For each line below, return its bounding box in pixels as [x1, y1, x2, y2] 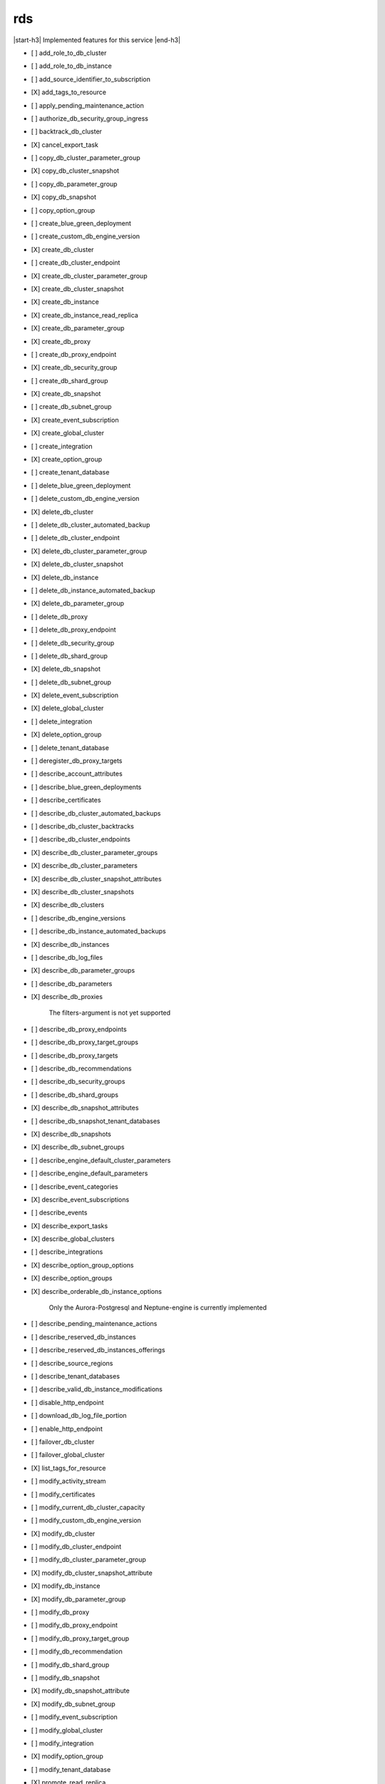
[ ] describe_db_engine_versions [31, 913, 126, 922]
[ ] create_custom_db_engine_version [31, 232, 140, 240]
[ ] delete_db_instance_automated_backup [31, 586, 155, 594]
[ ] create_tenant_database [31, 468, 110, 477]
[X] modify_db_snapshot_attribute [31, 1686, 130, 1695]
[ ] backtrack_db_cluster [31, 127, 103, 136]
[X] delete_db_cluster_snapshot [31, 560, 124, 569]
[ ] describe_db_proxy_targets [31, 1051, 118, 1060]
